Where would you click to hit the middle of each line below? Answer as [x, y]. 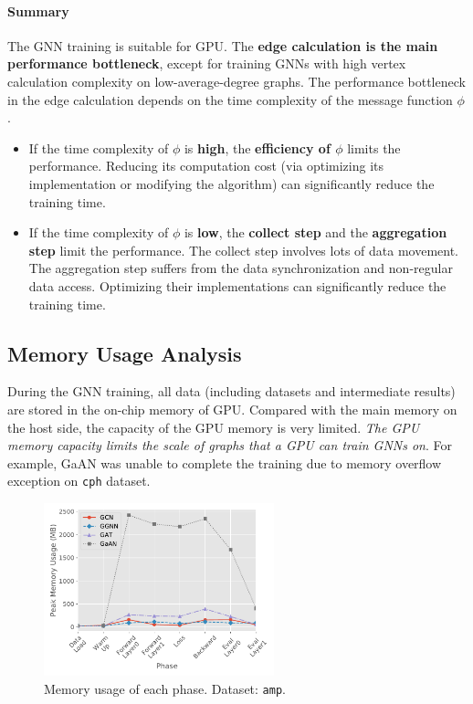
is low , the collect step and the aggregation [315, 232]
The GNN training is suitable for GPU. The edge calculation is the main [223, 45]
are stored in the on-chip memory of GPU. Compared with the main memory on [232, 409]
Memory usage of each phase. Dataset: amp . [165, 688]
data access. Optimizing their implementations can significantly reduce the [237, 285]
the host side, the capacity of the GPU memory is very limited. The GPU [214, 427]
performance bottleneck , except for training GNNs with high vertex [207, 63]
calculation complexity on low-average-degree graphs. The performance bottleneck [236, 81]
